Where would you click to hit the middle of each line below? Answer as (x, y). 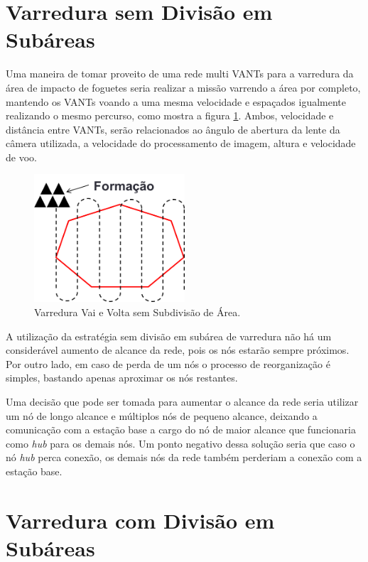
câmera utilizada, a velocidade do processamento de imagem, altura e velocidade (181, 143)
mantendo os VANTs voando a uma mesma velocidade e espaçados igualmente (176, 101)
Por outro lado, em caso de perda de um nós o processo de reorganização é (168, 363)
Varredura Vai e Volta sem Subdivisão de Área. (137, 312)
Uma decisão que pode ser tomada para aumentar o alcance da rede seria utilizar (182, 401)
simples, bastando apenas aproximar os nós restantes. (122, 378)
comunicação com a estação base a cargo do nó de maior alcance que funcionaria (181, 429)
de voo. (21, 157)
